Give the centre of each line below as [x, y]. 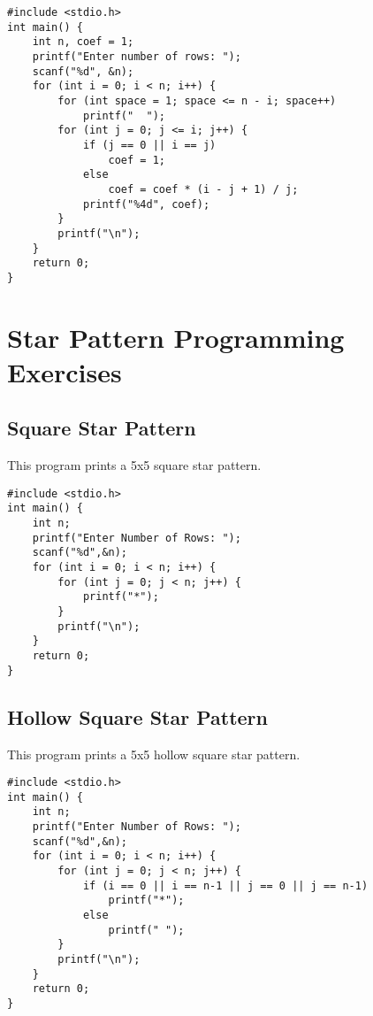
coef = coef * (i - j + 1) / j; [203, 189]
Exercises [65, 371]
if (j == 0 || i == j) [149, 145]
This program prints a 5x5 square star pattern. [134, 465]
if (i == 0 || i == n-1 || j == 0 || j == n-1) [225, 885]
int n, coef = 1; [83, 42]
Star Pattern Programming [176, 337]
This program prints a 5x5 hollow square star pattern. [154, 754]
